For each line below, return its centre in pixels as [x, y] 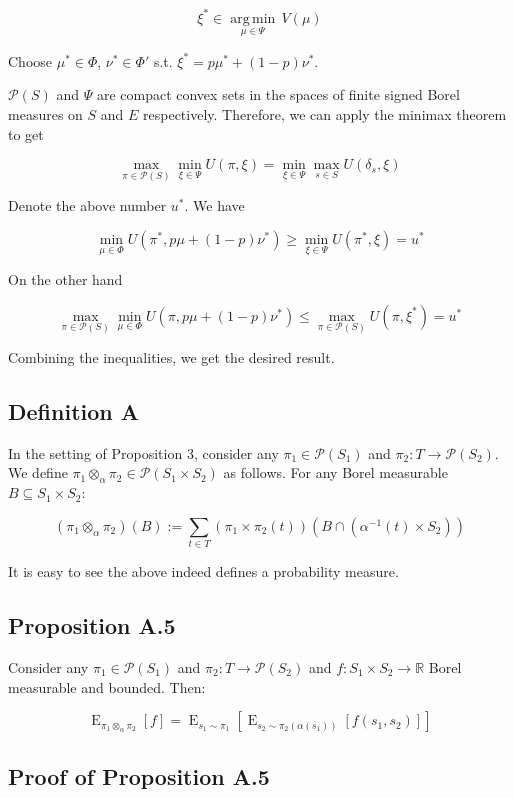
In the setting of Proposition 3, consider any [143, 452]
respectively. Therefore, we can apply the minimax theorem [325, 113]
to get [26, 133]
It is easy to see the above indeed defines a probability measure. [203, 571]
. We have [214, 205]
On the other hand [65, 279]
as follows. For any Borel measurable [335, 472]
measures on [45, 113]
